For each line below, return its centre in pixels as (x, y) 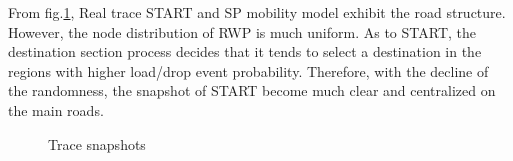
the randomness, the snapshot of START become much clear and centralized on (252, 90)
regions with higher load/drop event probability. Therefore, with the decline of (248, 70)
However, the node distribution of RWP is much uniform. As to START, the (242, 31)
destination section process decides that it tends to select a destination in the (245, 51)
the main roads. (56, 109)
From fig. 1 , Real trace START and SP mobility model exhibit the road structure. (257, 12)
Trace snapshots (97, 143)
